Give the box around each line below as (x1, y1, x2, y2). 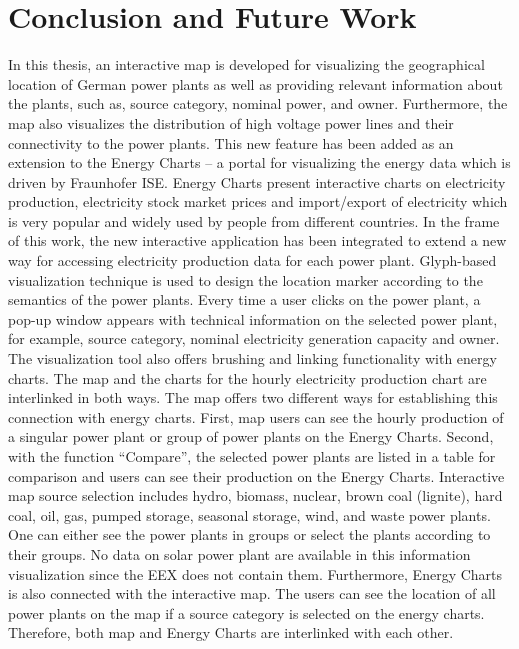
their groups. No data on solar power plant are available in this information (8, 543, 471, 564)
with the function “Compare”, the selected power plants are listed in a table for (8, 446, 496, 466)
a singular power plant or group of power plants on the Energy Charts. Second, (8, 426, 494, 447)
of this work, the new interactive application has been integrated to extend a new (8, 230, 507, 251)
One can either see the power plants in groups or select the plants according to (8, 524, 491, 545)
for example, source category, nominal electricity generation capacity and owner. (8, 328, 500, 349)
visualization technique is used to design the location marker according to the (8, 269, 483, 290)
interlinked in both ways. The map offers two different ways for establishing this (8, 387, 498, 408)
